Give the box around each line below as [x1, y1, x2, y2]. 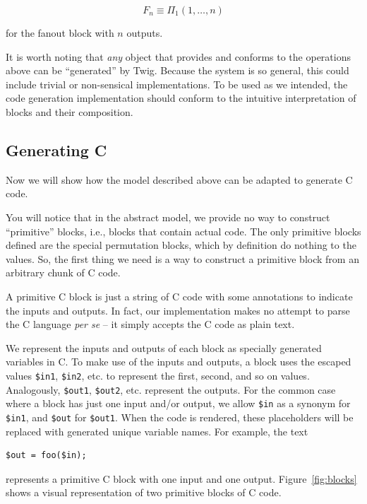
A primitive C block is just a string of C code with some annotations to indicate [6, 288, 353, 303]
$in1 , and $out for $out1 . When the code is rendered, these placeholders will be [6, 409, 354, 424]
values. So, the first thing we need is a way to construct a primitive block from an [6, 251, 359, 266]
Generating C [6, 139, 107, 160]
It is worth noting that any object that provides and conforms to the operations [6, 49, 351, 64]
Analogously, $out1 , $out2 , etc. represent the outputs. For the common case [6, 382, 336, 397]
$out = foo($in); [6, 450, 87, 461]
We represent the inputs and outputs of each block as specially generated [6, 340, 322, 355]
